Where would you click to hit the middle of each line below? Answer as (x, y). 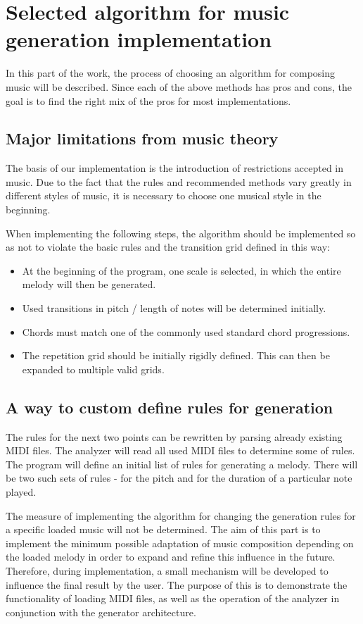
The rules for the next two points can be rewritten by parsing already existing (174, 436)
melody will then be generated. (89, 284)
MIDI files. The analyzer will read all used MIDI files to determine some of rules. (180, 450)
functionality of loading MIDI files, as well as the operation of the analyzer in (173, 598)
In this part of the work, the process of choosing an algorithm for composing (171, 73)
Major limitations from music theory (142, 138)
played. (21, 492)
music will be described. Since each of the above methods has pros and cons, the (179, 86)
